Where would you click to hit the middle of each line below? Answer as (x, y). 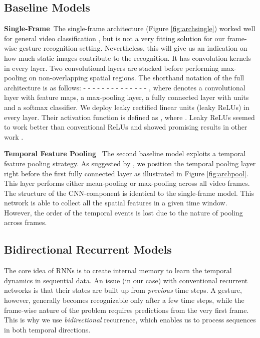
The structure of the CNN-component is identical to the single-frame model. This (129, 193)
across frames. (26, 222)
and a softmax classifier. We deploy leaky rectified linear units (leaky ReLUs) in (127, 107)
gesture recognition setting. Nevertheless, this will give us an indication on (133, 48)
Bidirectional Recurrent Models (88, 249)
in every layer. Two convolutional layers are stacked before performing (111, 68)
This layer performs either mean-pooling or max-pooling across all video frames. (127, 183)
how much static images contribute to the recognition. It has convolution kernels (127, 58)
